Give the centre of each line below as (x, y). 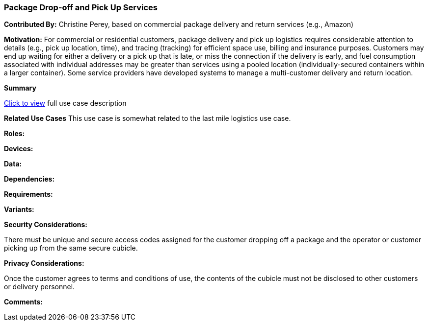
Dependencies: (29, 179)
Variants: (19, 209)
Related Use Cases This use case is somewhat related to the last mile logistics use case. (147, 118)
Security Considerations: (46, 225)
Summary (20, 88)
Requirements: (28, 194)
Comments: (24, 302)
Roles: (14, 134)
